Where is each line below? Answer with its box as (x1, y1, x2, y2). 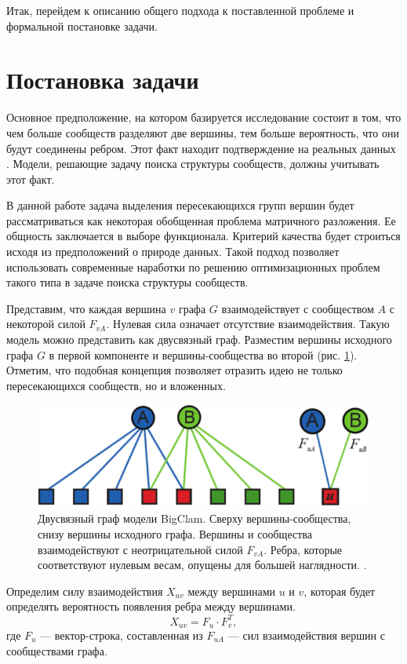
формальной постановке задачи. (6, 17, 158, 34)
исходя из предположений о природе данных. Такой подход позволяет (6, 243, 340, 260)
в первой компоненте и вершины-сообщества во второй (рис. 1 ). (49, 346, 358, 363)
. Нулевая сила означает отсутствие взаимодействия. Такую (106, 316, 390, 332)
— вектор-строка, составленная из (40, 626, 203, 643)
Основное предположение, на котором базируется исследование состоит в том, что (6, 109, 402, 126)
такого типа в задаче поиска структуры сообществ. (6, 274, 249, 290)
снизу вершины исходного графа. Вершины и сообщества (38, 526, 312, 542)
